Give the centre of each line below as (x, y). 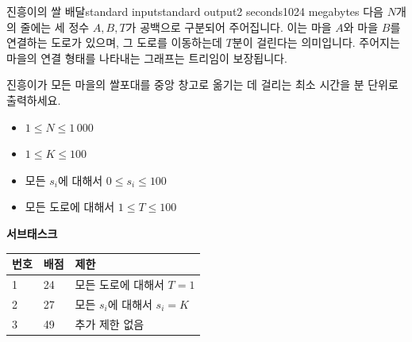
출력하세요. (34, 100)
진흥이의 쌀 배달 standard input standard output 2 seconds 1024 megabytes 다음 (195, 11)
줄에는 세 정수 (55, 27)
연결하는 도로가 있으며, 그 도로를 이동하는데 (114, 42)
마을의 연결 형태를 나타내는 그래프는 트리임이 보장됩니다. (147, 58)
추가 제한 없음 (110, 323)
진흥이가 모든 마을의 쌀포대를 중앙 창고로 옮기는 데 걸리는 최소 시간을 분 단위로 (202, 85)
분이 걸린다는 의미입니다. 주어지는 (316, 42)
